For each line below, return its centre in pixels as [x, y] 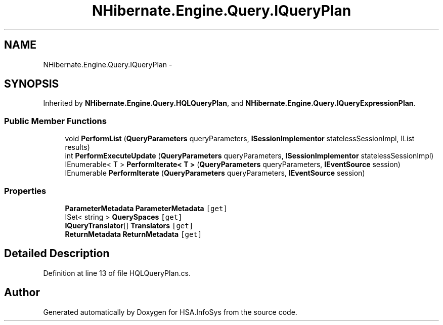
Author [22, 293]
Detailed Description [57, 254]
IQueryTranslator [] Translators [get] [129, 225]
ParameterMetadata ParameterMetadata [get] [146, 208]
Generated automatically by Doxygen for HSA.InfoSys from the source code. [170, 312]
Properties [25, 191]
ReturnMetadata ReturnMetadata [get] [134, 234]
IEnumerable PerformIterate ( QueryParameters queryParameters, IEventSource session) [215, 173]
